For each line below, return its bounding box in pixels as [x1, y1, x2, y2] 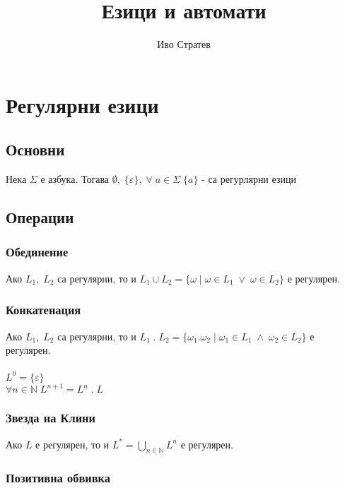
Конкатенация [6, 301, 81, 319]
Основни [6, 138, 65, 160]
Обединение [6, 243, 69, 261]
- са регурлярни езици [201, 172, 296, 186]
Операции [6, 206, 74, 228]
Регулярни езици [6, 90, 159, 119]
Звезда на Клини [6, 409, 95, 427]
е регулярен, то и [35, 436, 110, 451]
